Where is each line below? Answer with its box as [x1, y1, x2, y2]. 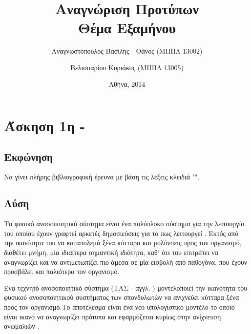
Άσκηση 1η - [4, 116, 85, 136]
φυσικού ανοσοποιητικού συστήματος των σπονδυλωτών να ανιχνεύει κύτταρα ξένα [4, 292, 239, 302]
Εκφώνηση [4, 149, 53, 164]
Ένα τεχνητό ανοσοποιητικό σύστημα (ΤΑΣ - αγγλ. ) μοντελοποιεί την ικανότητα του [4, 282, 248, 293]
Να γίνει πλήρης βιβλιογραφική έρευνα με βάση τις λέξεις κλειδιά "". [4, 172, 200, 182]
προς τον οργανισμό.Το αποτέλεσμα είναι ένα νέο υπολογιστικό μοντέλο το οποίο [4, 302, 235, 312]
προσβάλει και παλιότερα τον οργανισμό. [4, 266, 120, 276]
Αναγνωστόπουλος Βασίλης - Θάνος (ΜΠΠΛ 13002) [51, 46, 203, 56]
